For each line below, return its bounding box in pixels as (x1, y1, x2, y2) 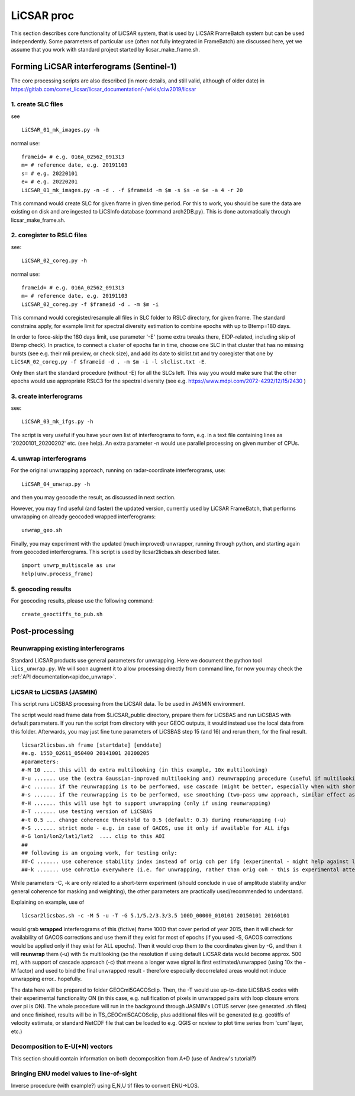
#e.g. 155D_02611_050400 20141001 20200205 (21, 750, 150, 757)
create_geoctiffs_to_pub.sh (21, 611, 103, 618)
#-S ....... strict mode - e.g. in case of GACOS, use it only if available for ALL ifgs (21, 824, 290, 831)
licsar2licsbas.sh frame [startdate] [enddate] (21, 742, 162, 748)
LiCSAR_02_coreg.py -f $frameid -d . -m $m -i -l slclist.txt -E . (11, 358, 206, 365)
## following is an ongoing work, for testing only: (21, 850, 177, 856)
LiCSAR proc (11, 9, 74, 22)
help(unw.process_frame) (21, 570, 93, 577)
